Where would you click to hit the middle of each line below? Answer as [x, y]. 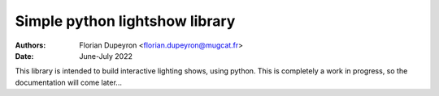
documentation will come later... [68, 82]
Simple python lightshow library [125, 21]
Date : [24, 56]
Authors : [30, 45]
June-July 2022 [106, 56]
